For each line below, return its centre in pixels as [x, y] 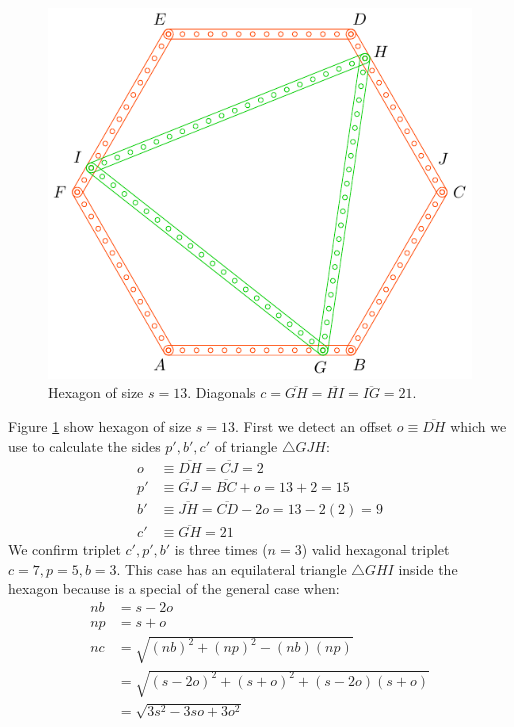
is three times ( [221, 549]
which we [478, 426]
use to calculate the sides [84, 445]
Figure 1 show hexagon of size [100, 426]
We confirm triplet [64, 549]
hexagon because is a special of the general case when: [174, 588]
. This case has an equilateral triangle [231, 568]
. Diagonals [221, 392]
